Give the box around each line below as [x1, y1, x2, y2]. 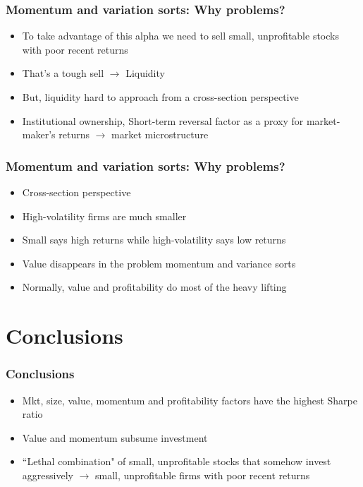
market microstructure [111, 127, 209, 142]
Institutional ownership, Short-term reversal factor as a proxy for [22, 113, 304, 128]
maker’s [22, 127, 56, 142]
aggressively [22, 467, 73, 482]
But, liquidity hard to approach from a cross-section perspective [22, 90, 299, 104]
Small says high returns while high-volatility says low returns [22, 232, 286, 247]
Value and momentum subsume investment [22, 430, 208, 445]
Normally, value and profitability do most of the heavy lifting [22, 279, 287, 294]
